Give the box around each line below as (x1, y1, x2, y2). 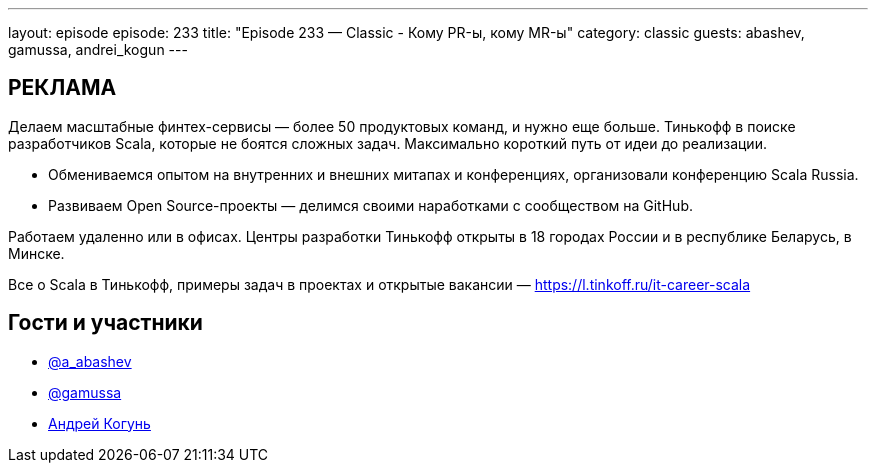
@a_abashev (48, 352, 132, 370)
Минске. (8, 244, 65, 262)
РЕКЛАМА (8, 75, 117, 101)
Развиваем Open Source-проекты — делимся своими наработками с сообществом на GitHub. (48, 196, 693, 214)
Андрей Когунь (48, 414, 151, 432)
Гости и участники (8, 310, 203, 336)
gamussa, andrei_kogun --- (8, 41, 188, 58)
